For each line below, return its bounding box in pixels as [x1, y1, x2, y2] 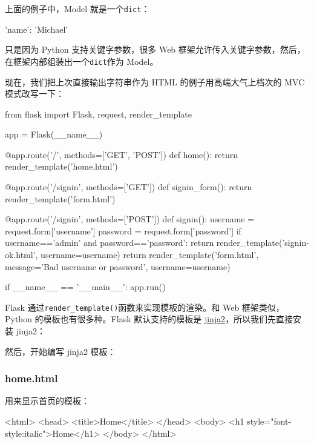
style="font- [247, 415, 292, 428]
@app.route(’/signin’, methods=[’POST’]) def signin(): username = [5, 213, 255, 225]
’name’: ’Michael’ [5, 22, 68, 35]
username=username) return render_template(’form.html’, [41, 248, 259, 261]
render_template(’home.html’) [5, 160, 118, 173]
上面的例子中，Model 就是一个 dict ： [5, 2, 150, 15]
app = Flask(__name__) [5, 128, 103, 141]
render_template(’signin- [216, 236, 309, 249]
